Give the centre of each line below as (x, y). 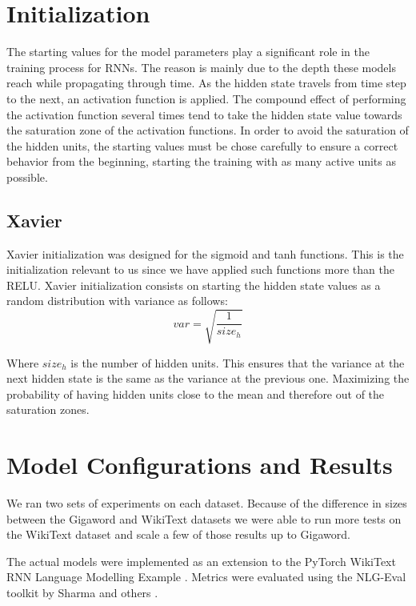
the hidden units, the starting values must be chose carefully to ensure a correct (202, 145)
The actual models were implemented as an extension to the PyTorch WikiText (201, 561)
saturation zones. (48, 409)
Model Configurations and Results (200, 465)
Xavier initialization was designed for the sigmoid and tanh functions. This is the (205, 253)
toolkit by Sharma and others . (82, 593)
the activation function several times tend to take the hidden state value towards (204, 114)
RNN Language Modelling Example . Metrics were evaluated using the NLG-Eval (206, 577)
